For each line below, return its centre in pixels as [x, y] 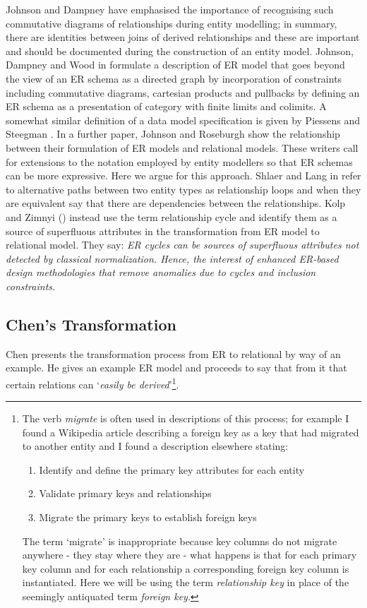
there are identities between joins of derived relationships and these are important [183, 37]
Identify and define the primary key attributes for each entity [172, 469]
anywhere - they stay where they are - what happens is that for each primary [189, 555]
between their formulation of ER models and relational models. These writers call [182, 147]
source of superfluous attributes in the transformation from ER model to [163, 231]
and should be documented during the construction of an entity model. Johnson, [180, 50]
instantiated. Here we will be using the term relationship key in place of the [186, 582]
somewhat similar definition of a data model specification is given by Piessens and [183, 120]
